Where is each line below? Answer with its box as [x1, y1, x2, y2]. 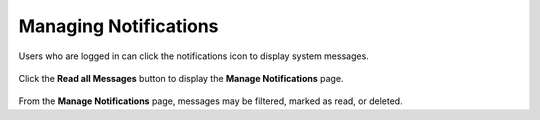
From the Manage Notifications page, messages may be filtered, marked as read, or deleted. [18, 95, 404, 107]
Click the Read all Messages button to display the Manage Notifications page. [18, 72, 344, 84]
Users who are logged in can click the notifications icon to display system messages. [18, 50, 369, 62]
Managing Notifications [18, 15, 219, 37]
